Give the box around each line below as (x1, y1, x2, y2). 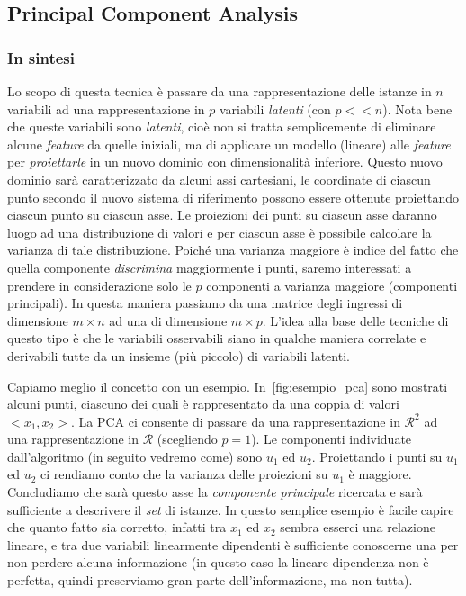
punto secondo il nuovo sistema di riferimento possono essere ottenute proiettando (7, 187, 459, 206)
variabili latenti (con (219, 99, 331, 118)
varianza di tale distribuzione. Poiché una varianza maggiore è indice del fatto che (7, 240, 459, 259)
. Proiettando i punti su (311, 447, 443, 465)
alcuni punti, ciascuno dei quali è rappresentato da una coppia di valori (7, 394, 399, 413)
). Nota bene (382, 99, 453, 118)
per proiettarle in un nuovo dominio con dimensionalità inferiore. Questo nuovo (7, 152, 443, 171)
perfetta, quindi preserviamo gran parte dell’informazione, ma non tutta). (7, 571, 413, 590)
